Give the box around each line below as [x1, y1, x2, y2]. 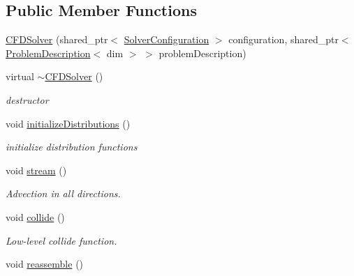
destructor [6, 92, 49, 107]
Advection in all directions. [6, 186, 121, 201]
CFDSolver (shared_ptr [6, 32, 108, 47]
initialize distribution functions [6, 139, 138, 154]
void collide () [6, 209, 65, 224]
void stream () [6, 162, 67, 177]
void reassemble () [6, 256, 84, 271]
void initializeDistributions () [6, 116, 131, 130]
